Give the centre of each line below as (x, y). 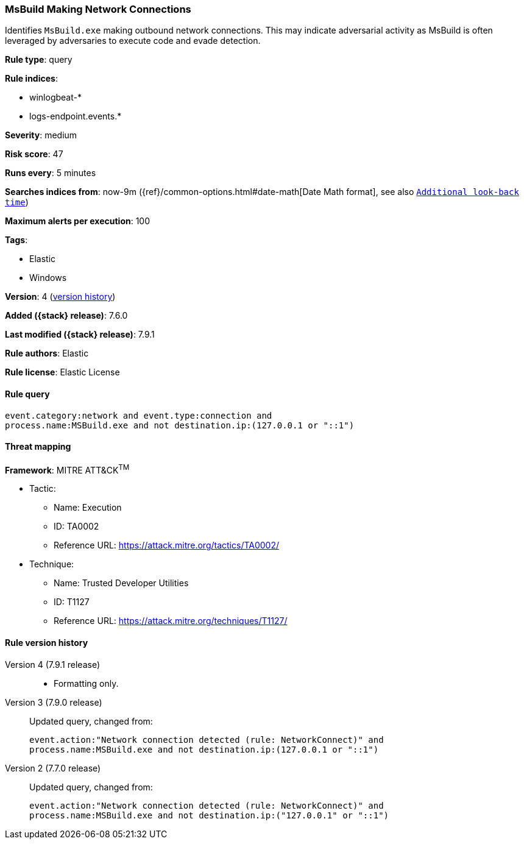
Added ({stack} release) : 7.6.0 (66, 316)
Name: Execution (88, 508)
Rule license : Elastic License (62, 372)
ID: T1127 (72, 602)
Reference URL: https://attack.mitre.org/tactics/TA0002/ (167, 545)
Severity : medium (41, 135)
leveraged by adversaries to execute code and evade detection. (133, 41)
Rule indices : (31, 79)
